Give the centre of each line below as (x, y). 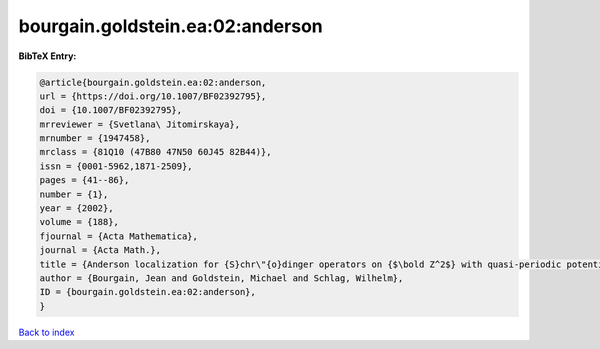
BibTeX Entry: (47, 56)
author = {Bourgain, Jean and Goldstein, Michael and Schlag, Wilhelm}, (221, 278)
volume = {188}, (79, 222)
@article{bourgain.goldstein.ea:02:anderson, (153, 82)
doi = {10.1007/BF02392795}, (111, 110)
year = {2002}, (76, 208)
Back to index (46, 332)
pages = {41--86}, (84, 180)
